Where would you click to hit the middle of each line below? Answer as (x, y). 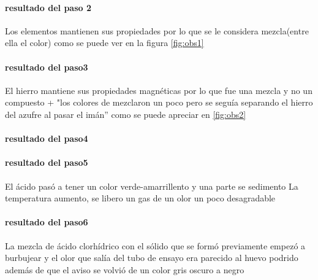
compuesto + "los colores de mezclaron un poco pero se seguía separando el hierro (159, 102)
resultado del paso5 (47, 162)
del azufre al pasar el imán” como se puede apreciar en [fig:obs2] (126, 114)
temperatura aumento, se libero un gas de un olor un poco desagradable (140, 198)
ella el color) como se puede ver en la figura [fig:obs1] (104, 43)
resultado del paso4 (47, 138)
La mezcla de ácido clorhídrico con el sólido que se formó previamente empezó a (155, 245)
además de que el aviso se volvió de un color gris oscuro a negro (125, 269)
